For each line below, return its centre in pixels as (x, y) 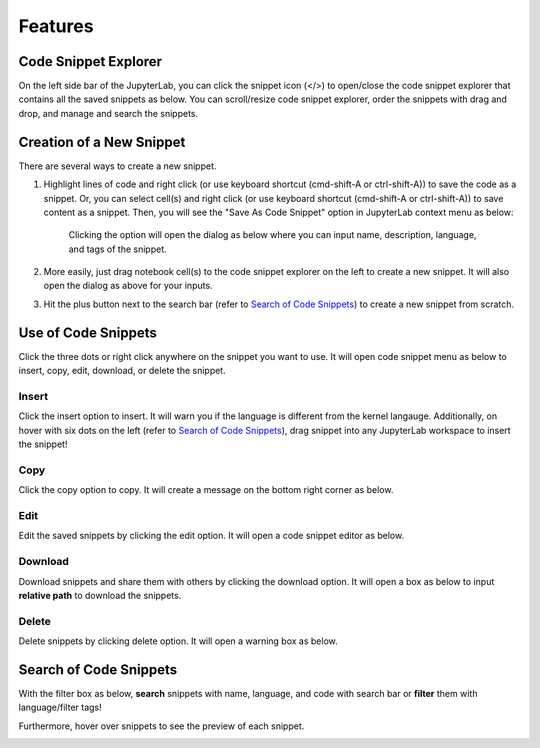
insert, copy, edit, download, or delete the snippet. (122, 371)
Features (56, 26)
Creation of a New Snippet (102, 141)
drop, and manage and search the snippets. (108, 113)
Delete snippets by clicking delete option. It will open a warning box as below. (178, 641)
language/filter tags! (60, 707)
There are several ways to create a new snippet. (117, 166)
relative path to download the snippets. (100, 595)
